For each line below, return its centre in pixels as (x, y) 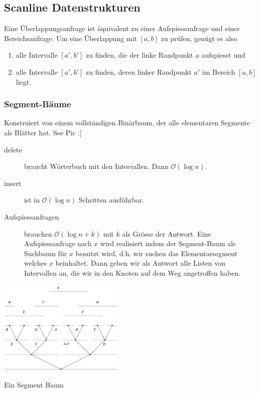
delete (13, 149)
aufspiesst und (223, 55)
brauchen (38, 233)
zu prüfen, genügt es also (199, 38)
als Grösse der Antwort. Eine (167, 233)
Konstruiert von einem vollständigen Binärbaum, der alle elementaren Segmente (127, 123)
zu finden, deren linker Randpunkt (139, 71)
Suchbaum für (46, 253)
